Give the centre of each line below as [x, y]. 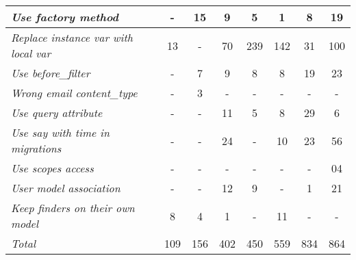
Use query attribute [57, 113]
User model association [66, 188]
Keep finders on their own [73, 208]
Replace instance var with [72, 37]
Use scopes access [52, 168]
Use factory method [65, 17]
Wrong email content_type [74, 93]
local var [31, 53]
